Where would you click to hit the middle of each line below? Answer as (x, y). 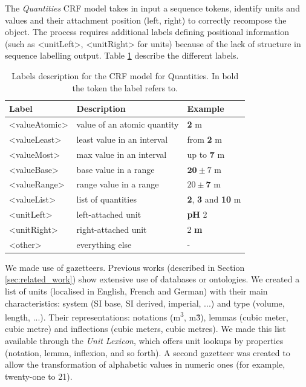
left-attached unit (109, 214)
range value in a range (118, 184)
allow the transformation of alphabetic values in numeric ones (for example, (145, 364)
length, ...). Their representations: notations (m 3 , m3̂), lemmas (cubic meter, (147, 316)
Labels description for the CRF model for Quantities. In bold (125, 75)
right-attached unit (112, 229)
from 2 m (204, 139)
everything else (104, 244)
